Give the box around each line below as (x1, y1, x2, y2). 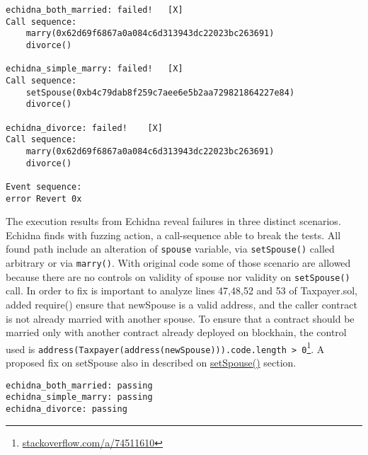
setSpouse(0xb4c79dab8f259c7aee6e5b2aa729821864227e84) (25, 87, 295, 98)
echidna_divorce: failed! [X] (6, 122, 163, 133)
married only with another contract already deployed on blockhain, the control (6, 325, 347, 340)
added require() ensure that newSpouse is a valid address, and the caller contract (6, 296, 357, 311)
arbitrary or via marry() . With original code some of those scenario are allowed (6, 255, 351, 270)
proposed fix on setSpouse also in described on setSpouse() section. (6, 355, 297, 369)
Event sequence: (6, 181, 82, 192)
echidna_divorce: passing (6, 403, 127, 414)
